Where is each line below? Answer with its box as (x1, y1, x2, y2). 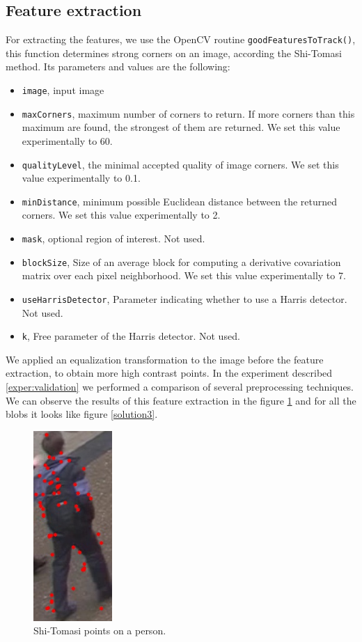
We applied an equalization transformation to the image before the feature (6, 352, 324, 366)
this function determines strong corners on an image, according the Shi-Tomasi (6, 45, 342, 60)
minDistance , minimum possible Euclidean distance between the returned (22, 194, 337, 208)
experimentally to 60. (22, 133, 113, 148)
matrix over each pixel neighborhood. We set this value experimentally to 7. (22, 268, 346, 283)
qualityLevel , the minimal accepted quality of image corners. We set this (22, 157, 339, 171)
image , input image (22, 83, 104, 97)
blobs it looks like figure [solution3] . (6, 407, 158, 421)
